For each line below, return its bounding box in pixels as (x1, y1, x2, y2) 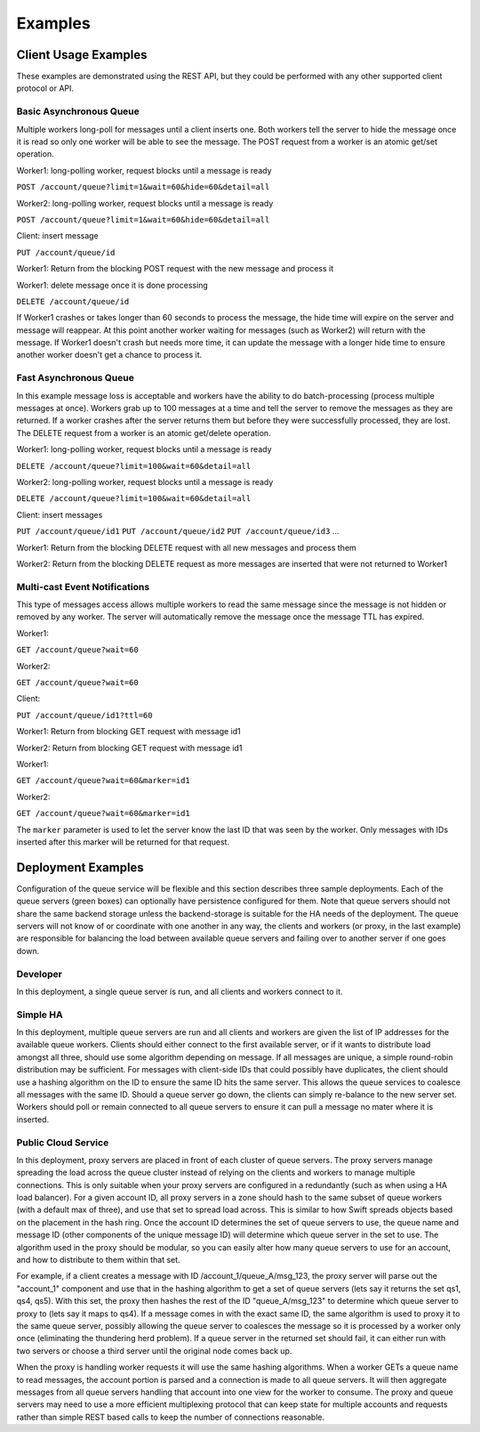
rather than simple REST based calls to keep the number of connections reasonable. (16, 1412, 324, 1422)
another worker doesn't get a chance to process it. (16, 350, 203, 360)
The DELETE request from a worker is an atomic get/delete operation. (16, 427, 271, 438)
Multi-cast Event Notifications (16, 580, 150, 593)
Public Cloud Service (16, 1136, 109, 1148)
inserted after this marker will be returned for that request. (16, 837, 230, 847)
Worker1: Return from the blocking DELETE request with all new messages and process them (16, 542, 357, 553)
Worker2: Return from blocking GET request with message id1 (16, 742, 243, 753)
